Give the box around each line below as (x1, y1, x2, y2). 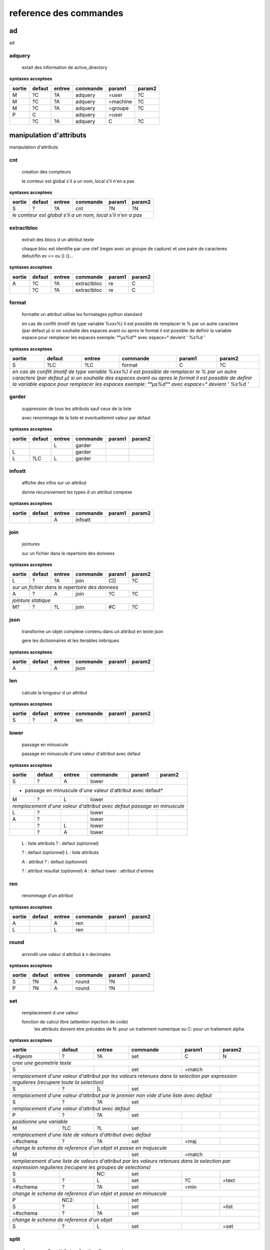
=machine (108, 98, 132, 105)
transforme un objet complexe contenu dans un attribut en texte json (21, 628, 163, 634)
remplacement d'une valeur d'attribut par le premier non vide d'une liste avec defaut (12, 1092, 212, 1099)
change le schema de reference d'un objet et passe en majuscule (12, 1144, 167, 1151)
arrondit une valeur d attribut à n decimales (21, 951, 111, 957)
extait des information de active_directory (21, 64, 107, 70)
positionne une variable (12, 1118, 68, 1125)
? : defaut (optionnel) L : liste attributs (21, 849, 99, 855)
